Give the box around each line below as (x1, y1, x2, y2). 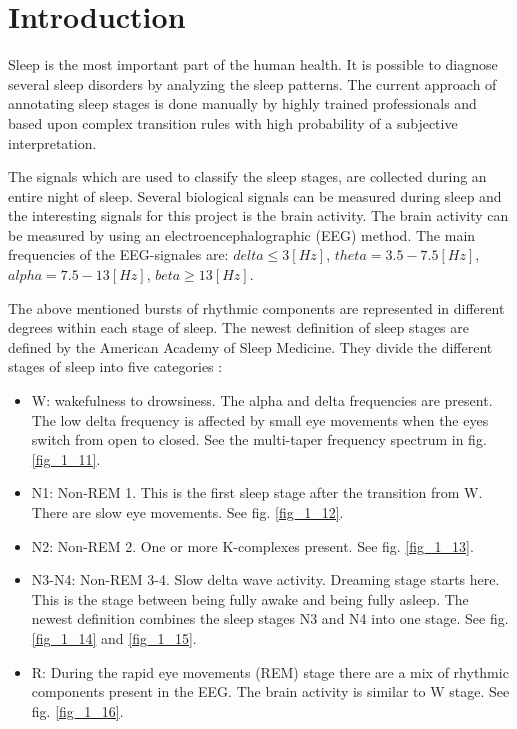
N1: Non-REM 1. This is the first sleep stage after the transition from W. (31, 482, 483, 503)
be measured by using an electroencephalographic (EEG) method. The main (8, 224, 476, 245)
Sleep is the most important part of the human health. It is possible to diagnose (8, 54, 498, 75)
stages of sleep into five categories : (8, 356, 223, 377)
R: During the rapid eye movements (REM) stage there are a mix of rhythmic (31, 661, 509, 682)
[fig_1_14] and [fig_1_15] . (31, 627, 197, 648)
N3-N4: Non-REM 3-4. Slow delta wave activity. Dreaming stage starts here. (31, 569, 500, 590)
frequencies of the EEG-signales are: (8, 244, 229, 265)
